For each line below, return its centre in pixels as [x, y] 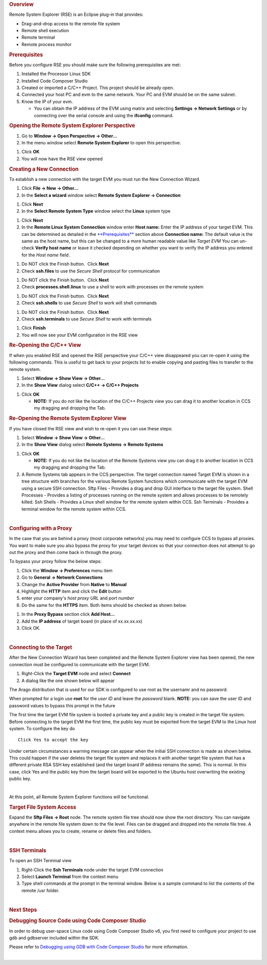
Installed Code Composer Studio [55, 81]
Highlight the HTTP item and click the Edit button [71, 591]
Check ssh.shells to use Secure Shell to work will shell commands [89, 303]
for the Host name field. [46, 255]
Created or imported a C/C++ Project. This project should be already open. [98, 88]
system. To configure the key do [42, 728]
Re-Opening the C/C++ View [45, 345]
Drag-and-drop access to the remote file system [71, 23]
